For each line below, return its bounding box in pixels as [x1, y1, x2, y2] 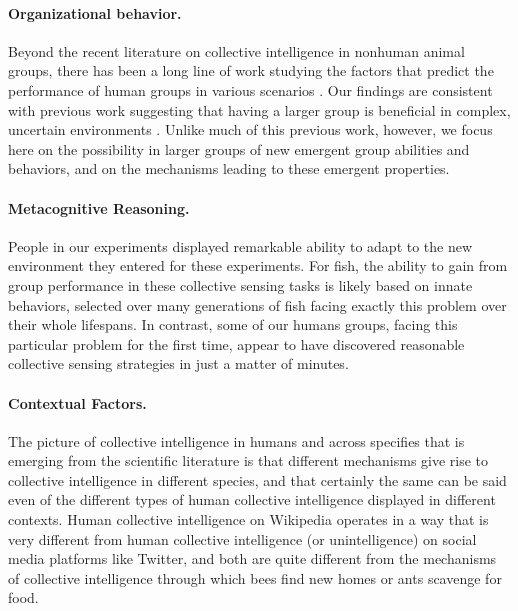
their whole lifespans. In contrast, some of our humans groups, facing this [8, 314, 458, 335]
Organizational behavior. [8, 2, 182, 23]
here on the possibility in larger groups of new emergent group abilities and [8, 138, 470, 159]
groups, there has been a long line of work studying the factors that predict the [8, 60, 494, 81]
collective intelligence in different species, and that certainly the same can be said [8, 469, 507, 490]
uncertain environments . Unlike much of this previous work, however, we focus [8, 119, 493, 140]
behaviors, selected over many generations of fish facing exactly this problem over [8, 294, 507, 315]
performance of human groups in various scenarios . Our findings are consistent [8, 79, 493, 100]
